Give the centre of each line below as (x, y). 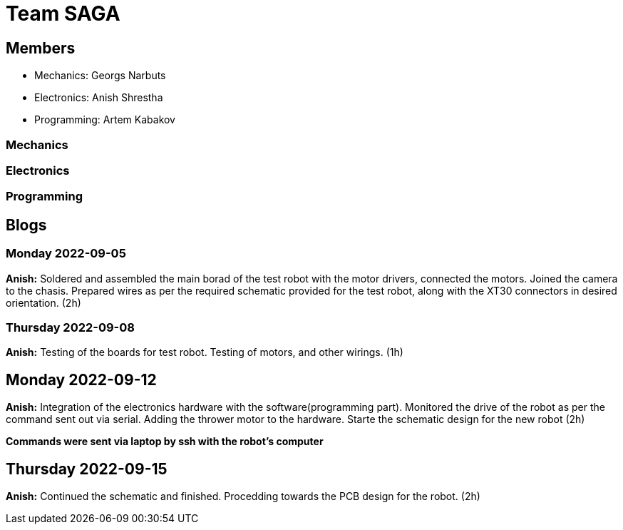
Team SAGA (63, 14)
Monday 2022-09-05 (66, 254)
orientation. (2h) (43, 302)
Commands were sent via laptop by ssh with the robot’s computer (165, 442)
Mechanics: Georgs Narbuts (100, 76)
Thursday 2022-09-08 (70, 327)
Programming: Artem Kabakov (105, 120)
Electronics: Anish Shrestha (99, 98)
